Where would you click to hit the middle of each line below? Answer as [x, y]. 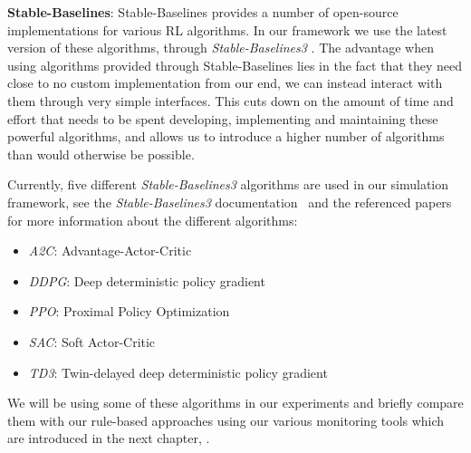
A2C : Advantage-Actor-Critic [110, 251]
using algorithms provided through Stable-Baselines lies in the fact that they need [235, 65]
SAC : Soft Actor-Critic [92, 341]
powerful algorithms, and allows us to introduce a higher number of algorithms [226, 136]
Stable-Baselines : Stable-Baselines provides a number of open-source [203, 12]
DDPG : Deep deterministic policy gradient [147, 280]
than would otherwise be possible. [101, 154]
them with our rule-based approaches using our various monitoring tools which [226, 420]
